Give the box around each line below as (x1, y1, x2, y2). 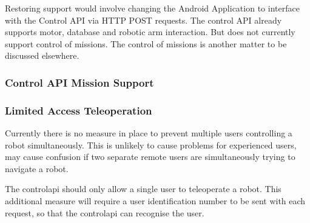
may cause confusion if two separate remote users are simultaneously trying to (5, 150, 295, 163)
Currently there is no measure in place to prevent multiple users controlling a (5, 127, 292, 139)
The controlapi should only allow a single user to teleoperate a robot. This (5, 182, 281, 195)
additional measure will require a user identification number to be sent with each (5, 195, 306, 207)
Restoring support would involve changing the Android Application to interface (5, 2, 300, 14)
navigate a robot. (5, 162, 69, 175)
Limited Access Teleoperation (5, 102, 152, 118)
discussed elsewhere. (5, 49, 79, 62)
